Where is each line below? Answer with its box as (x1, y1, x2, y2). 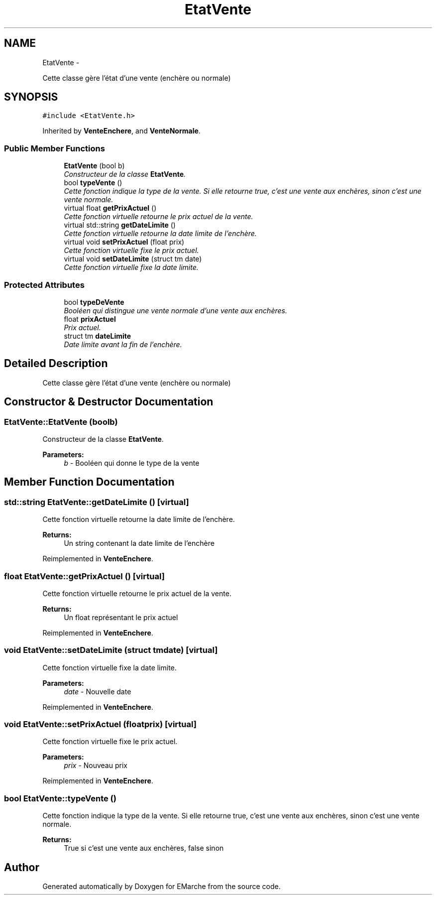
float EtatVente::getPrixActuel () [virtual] (4, 571, 165, 581)
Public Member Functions (4, 143, 105, 153)
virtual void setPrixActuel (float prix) (64, 238, 185, 247)
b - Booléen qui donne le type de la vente (64, 459, 200, 467)
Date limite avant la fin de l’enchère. (64, 340, 182, 349)
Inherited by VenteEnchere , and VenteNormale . (42, 127, 201, 135)
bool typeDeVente (64, 297, 124, 306)
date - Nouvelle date (64, 687, 131, 696)
